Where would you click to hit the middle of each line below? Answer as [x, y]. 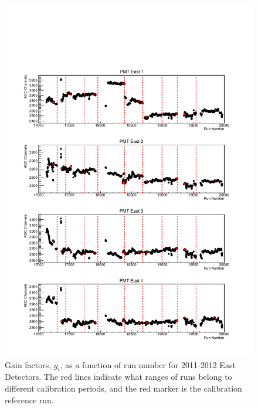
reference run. [29, 399]
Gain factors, [28, 364]
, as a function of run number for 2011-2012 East [148, 364]
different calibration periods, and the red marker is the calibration [123, 388]
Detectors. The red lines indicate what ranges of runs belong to [118, 377]
